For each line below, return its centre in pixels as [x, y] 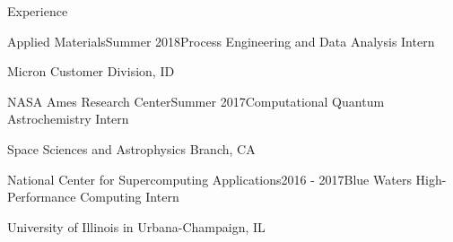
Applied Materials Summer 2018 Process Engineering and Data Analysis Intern [221, 41]
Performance [42, 197]
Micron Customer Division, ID [91, 71]
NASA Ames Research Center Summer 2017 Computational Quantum [196, 101]
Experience [38, 11]
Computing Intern [130, 197]
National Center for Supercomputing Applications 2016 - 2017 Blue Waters [209, 179]
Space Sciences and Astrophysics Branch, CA [131, 148]
